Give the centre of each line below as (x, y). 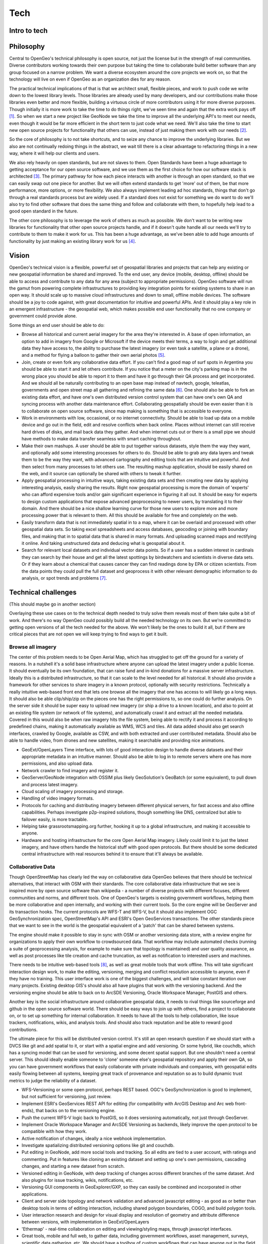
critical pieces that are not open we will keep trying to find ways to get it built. (89, 634)
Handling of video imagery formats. (58, 798)
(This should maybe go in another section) (53, 604)
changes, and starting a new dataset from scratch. (73, 1166)
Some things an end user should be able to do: (57, 325)
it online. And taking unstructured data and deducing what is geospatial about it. (103, 543)
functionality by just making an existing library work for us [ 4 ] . (73, 241)
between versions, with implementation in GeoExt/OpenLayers (85, 1222)
